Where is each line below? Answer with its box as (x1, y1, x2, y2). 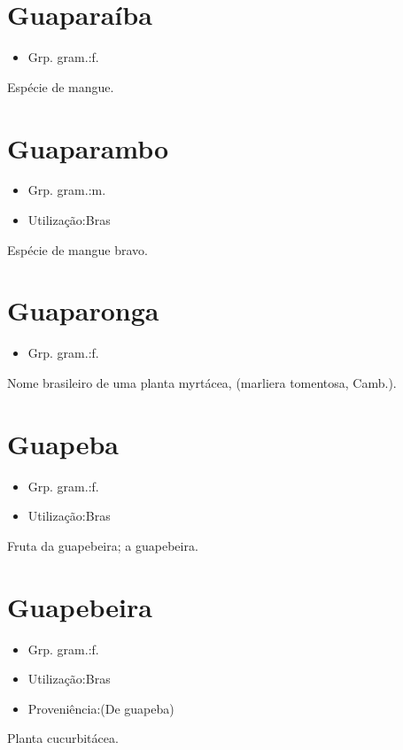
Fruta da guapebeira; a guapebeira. (7, 536, 198, 554)
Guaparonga (7, 292, 159, 329)
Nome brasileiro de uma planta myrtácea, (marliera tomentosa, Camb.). (7, 373, 397, 391)
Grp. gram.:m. (27, 181, 106, 199)
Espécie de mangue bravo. (7, 240, 148, 259)
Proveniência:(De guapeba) (27, 699, 174, 717)
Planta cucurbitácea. (7, 729, 119, 747)
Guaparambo (7, 129, 169, 166)
